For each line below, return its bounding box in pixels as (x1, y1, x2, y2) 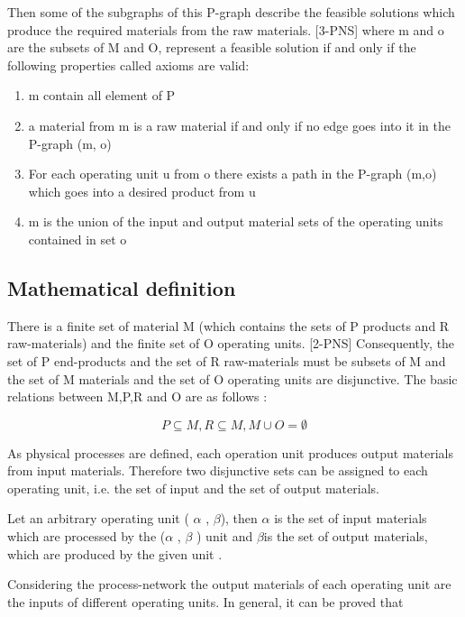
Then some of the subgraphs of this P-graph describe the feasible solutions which (7, 3, 455, 21)
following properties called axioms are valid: (7, 55, 250, 74)
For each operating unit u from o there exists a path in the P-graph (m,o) (28, 164, 437, 183)
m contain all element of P (28, 86, 176, 105)
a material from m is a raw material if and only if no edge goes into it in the (28, 115, 451, 134)
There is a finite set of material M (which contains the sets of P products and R (7, 316, 450, 335)
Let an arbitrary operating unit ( (7, 509, 189, 528)
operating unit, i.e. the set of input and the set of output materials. (7, 478, 379, 497)
